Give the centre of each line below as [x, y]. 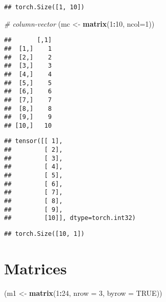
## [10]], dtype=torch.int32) [70, 218]
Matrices [35, 268]
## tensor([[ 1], [33, 141]
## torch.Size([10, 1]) [44, 234]
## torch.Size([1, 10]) [44, 7]
